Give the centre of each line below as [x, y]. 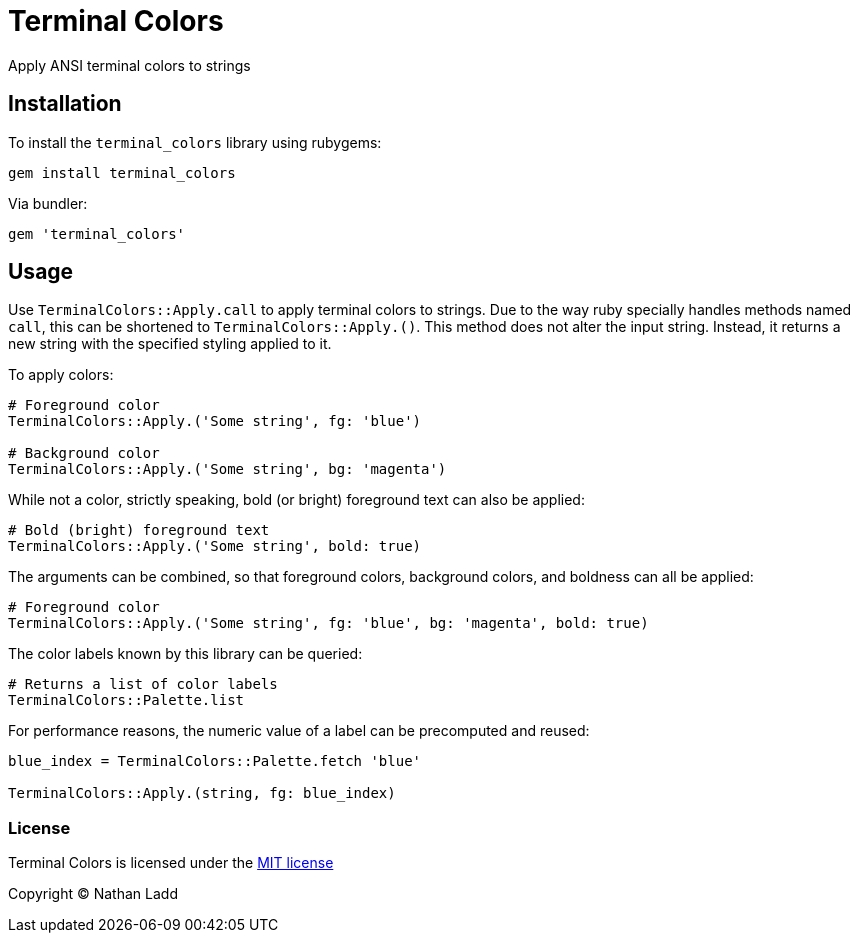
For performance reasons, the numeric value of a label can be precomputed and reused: [299, 731]
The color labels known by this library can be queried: [185, 654]
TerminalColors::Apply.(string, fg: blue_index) [202, 793]
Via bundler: [48, 203]
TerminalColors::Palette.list [126, 700]
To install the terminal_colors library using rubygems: [195, 142]
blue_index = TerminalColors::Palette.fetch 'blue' [215, 761]
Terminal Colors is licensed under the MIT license [171, 863]
